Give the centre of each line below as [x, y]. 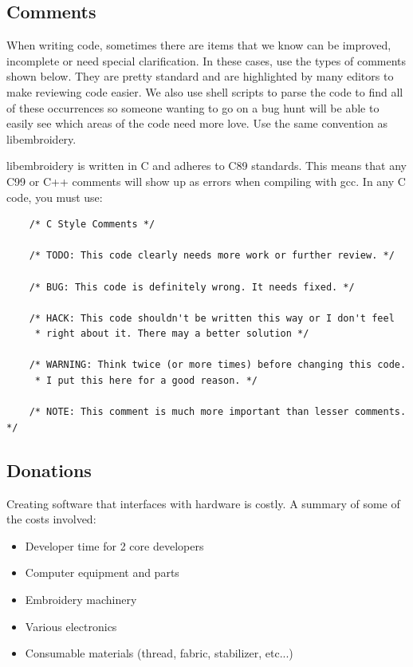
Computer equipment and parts [102, 572]
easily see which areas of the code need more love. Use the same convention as [197, 123]
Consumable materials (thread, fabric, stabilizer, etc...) [159, 653]
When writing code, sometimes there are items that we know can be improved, [199, 45]
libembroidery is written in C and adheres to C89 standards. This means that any [206, 166]
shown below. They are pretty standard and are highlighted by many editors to [200, 76]
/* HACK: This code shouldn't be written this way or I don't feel [212, 318]
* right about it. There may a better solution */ [172, 334]
